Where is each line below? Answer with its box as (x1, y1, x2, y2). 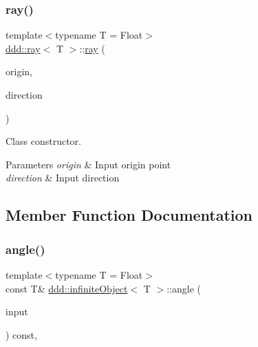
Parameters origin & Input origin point (6, 157, 171, 171)
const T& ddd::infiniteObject (6, 281, 128, 295)
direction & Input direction (6, 170, 120, 185)
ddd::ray (6, 41, 41, 55)
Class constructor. (6, 134, 81, 148)
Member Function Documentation (6, 204, 253, 226)
